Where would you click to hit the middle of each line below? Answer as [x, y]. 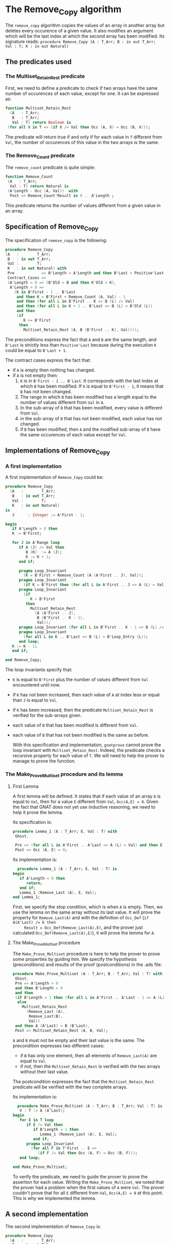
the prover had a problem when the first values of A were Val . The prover [88, 1187]
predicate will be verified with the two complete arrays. [70, 1087]
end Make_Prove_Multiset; [40, 1167]
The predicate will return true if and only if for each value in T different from [84, 137]
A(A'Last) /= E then [34, 923]
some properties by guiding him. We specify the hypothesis [75, 959]
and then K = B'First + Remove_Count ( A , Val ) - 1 [71, 297]
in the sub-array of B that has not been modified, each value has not [91, 418]
